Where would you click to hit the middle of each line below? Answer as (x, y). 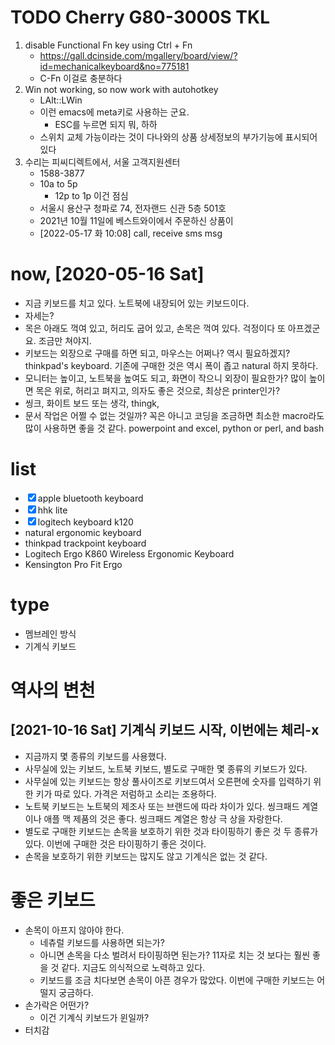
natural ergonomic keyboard (83, 532)
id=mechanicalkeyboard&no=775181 (114, 66)
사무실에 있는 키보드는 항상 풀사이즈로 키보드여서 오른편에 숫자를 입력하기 (168, 781)
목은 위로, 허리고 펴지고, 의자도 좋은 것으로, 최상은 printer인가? (158, 390)
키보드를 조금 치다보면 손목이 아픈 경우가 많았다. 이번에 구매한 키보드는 (177, 980)
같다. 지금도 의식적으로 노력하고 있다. (133, 967)
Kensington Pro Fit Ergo (73, 564)
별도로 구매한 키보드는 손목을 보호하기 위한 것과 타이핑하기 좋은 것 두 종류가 (171, 831)
